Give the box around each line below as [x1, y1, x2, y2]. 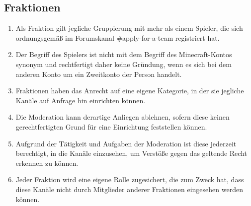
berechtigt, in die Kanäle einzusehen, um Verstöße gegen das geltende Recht [15, 148, 247, 158]
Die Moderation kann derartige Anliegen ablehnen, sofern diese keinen [15, 112, 230, 122]
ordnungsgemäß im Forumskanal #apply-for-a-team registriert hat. [15, 32, 220, 43]
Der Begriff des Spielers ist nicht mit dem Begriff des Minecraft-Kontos [15, 49, 232, 60]
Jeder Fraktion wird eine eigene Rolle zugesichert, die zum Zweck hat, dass [15, 174, 244, 185]
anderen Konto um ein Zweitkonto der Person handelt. [15, 69, 182, 79]
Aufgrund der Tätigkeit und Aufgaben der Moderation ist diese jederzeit [15, 138, 237, 148]
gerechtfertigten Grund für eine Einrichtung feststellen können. [15, 121, 207, 132]
